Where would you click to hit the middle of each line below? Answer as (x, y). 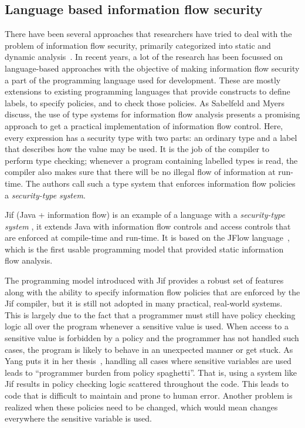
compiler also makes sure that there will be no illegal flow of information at (140, 172)
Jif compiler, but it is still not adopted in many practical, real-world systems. (144, 303)
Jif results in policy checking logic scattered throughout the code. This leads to (147, 384)
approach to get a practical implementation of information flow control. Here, (144, 125)
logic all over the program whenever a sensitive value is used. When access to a (147, 326)
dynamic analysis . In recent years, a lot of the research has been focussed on (144, 57)
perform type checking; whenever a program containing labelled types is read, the (151, 160)
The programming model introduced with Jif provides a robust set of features (144, 280)
